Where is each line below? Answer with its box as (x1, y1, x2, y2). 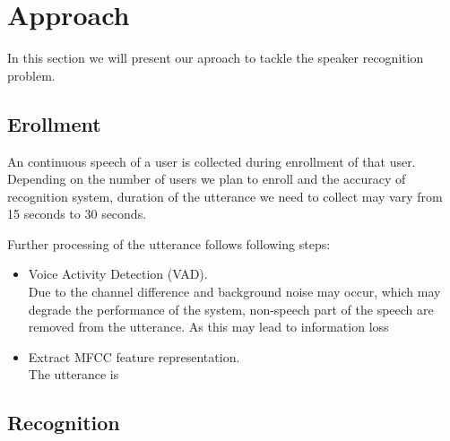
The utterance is (28, 365, 119, 384)
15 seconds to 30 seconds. (7, 204, 147, 223)
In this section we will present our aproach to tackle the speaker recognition (7, 48, 424, 67)
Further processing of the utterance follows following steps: (7, 234, 331, 253)
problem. (7, 65, 56, 84)
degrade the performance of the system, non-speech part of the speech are (28, 299, 434, 318)
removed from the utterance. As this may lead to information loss (28, 317, 389, 336)
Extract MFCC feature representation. (28, 347, 240, 366)
